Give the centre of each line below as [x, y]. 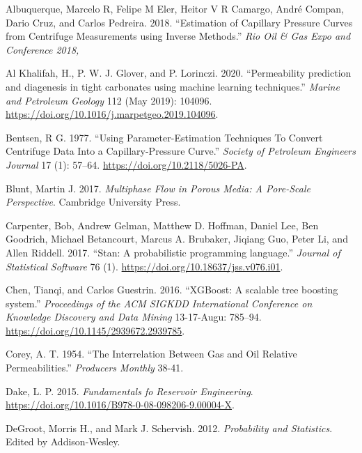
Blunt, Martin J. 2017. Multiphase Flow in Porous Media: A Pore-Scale [158, 188]
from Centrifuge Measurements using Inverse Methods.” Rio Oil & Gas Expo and [178, 36]
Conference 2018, [42, 49]
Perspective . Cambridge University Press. [93, 202]
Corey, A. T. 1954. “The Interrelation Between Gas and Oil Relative [151, 354]
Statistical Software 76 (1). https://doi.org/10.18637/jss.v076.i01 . [144, 266]
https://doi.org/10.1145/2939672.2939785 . [95, 330]
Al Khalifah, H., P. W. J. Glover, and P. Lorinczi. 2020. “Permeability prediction [179, 73]
